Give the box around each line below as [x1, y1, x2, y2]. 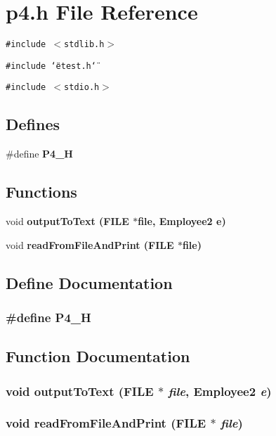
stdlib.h [64, 39, 105, 50]
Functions [6, 181, 77, 203]
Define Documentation [6, 271, 173, 293]
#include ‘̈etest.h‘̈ [6, 60, 96, 71]
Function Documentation [6, 345, 190, 367]
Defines [6, 113, 60, 135]
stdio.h [64, 82, 100, 93]
